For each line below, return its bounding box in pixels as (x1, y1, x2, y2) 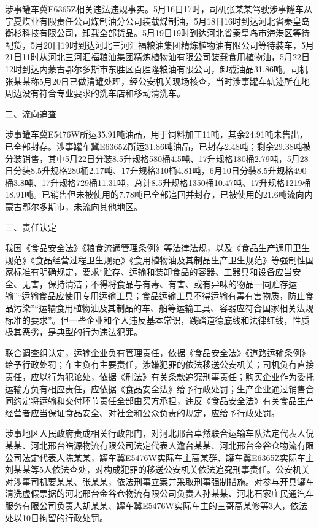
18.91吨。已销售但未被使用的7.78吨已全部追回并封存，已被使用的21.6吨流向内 (5, 188, 313, 201)
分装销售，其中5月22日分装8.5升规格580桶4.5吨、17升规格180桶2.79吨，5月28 (5, 152, 309, 165)
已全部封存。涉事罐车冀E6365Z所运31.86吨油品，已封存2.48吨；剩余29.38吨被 (5, 139, 311, 152)
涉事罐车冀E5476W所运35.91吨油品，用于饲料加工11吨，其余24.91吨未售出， (5, 128, 308, 141)
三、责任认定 (5, 220, 56, 233)
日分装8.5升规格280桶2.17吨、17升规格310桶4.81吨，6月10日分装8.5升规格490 (5, 164, 307, 177)
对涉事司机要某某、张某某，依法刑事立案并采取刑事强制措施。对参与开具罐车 (5, 475, 314, 487)
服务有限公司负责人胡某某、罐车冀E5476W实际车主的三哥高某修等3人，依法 (5, 499, 307, 511)
